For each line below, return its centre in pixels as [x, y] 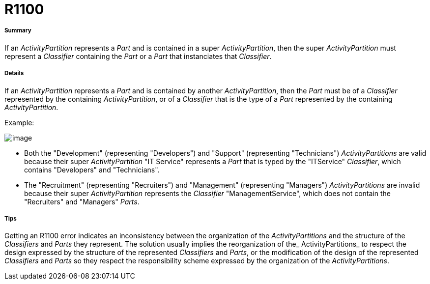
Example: [19, 122]
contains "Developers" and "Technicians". [92, 170]
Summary [18, 31]
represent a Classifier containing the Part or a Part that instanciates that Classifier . [138, 56]
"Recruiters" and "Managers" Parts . [82, 201]
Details [14, 73]
